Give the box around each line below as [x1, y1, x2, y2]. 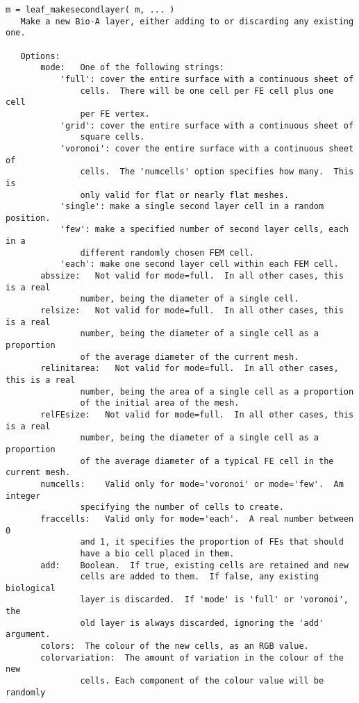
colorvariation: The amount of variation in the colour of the [40, 652, 344, 663]
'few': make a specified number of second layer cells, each [60, 224, 349, 235]
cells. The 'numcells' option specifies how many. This [80, 167, 354, 177]
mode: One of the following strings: [40, 63, 224, 73]
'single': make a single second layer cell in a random [60, 201, 324, 212]
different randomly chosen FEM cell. [80, 247, 254, 258]
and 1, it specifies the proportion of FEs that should [80, 537, 344, 547]
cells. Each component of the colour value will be [80, 676, 324, 686]
